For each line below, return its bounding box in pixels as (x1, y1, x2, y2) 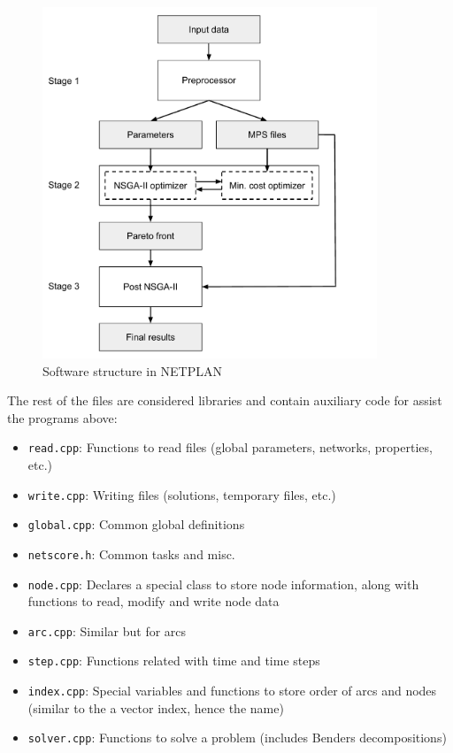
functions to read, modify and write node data (27, 592, 280, 611)
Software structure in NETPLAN (42, 361, 223, 380)
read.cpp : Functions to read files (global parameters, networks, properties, (27, 438, 433, 457)
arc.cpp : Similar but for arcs (27, 621, 187, 640)
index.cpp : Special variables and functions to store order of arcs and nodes (27, 681, 437, 700)
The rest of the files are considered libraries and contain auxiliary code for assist (7, 391, 442, 410)
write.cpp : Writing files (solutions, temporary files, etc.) (27, 485, 336, 503)
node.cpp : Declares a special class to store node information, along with (27, 574, 419, 593)
